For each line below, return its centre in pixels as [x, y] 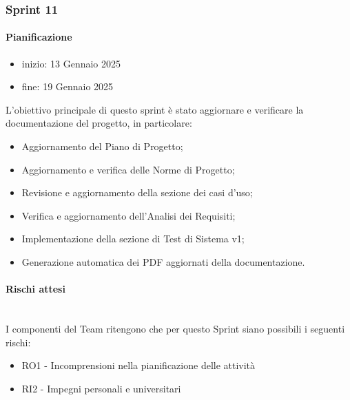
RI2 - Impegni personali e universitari [101, 388]
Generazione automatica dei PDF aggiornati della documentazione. [163, 261]
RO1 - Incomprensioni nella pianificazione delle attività [138, 365]
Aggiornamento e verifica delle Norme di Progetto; [128, 169]
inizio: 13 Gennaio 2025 [71, 63]
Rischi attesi [35, 289]
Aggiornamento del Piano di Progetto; [102, 146]
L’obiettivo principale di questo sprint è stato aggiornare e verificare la [155, 109]
